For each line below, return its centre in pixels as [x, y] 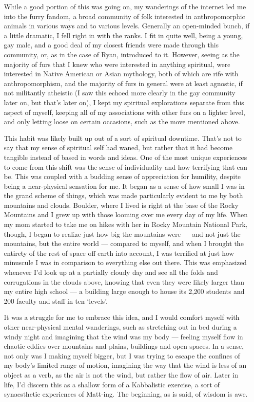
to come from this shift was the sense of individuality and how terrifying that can [126, 167]
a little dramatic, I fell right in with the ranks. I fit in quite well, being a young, [124, 35]
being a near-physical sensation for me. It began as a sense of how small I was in [124, 186]
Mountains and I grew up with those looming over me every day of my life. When [126, 214]
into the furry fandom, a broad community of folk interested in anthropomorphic [125, 16]
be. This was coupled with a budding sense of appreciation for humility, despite [122, 176]
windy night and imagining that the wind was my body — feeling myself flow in [124, 336]
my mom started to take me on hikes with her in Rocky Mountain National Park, [126, 224]
